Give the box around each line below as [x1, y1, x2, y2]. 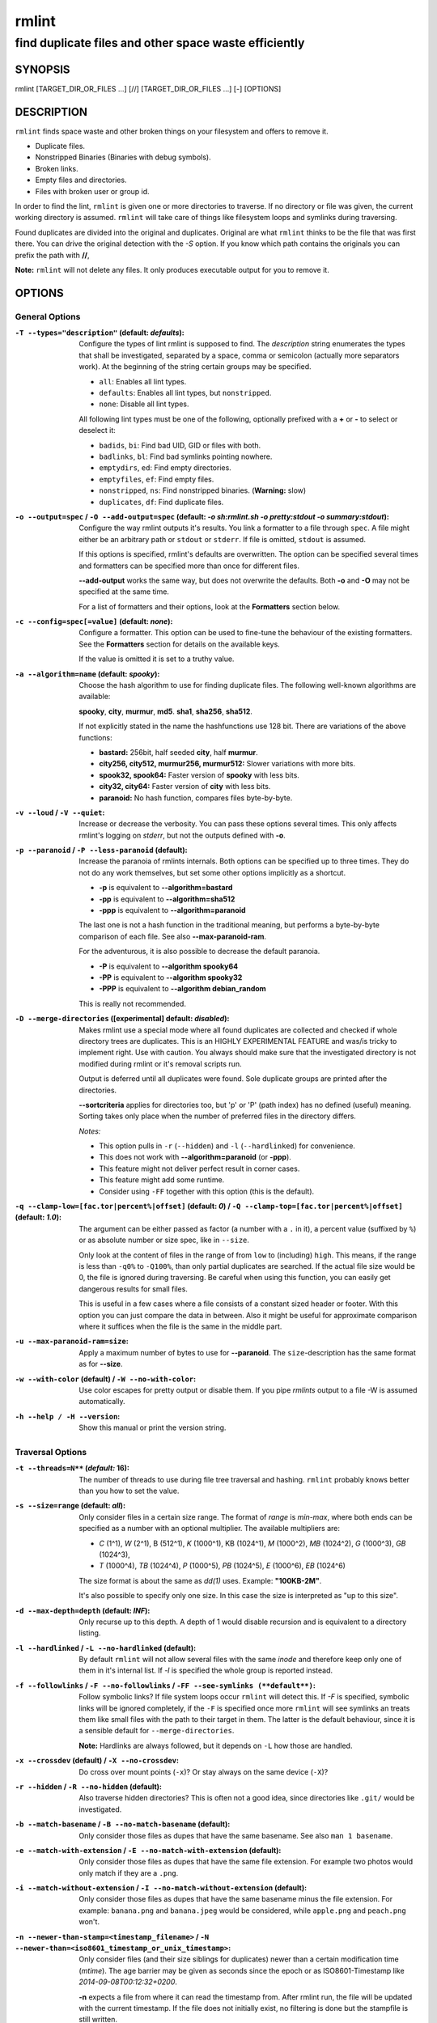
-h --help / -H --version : [15, 1411, 121, 1421]
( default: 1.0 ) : [15, 1212, 62, 1222]
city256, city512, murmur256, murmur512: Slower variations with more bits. [99, 759, 356, 769]
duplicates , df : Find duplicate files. [99, 497, 224, 507]
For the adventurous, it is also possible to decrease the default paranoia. [78, 947, 320, 956]
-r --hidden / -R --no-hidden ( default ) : [15, 1781, 162, 1792]
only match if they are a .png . [78, 1868, 179, 1877]
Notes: [78, 1126, 101, 1136]
